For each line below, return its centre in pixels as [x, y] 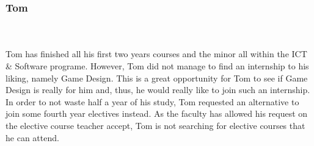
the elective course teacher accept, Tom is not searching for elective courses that [155, 125]
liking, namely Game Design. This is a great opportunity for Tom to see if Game [157, 78]
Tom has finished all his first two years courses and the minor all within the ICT [156, 54]
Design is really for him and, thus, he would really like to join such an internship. [158, 90]
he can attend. [32, 137]
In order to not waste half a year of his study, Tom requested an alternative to [152, 101]
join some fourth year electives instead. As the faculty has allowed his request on [157, 113]
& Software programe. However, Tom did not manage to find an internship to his [157, 66]
